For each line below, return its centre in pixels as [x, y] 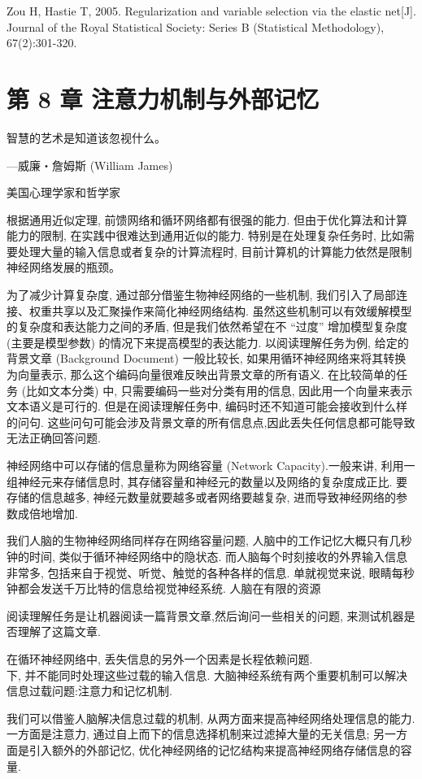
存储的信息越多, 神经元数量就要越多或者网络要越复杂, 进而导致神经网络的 [202, 497]
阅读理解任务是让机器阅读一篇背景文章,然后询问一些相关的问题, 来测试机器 [205, 615]
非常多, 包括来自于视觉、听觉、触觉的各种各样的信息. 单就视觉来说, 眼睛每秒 [211, 572]
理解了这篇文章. [59, 631]
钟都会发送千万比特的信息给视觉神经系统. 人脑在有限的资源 [164, 588]
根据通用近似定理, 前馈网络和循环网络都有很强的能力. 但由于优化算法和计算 [207, 219]
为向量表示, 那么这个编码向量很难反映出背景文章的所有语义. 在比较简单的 [202, 374]
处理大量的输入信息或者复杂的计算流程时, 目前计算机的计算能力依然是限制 [215, 251]
